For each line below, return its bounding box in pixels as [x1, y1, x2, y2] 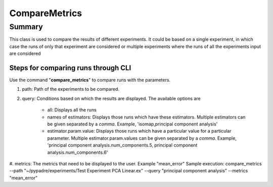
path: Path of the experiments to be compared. [22, 86, 120, 92]
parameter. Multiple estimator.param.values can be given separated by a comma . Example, [47, 135, 237, 141]
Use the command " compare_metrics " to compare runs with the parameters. [9, 77, 171, 83]
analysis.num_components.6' [47, 149, 108, 155]
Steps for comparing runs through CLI [9, 64, 131, 72]
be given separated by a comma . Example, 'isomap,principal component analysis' [47, 121, 218, 127]
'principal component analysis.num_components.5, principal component [47, 142, 198, 148]
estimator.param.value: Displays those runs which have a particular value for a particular [47, 128, 232, 134]
